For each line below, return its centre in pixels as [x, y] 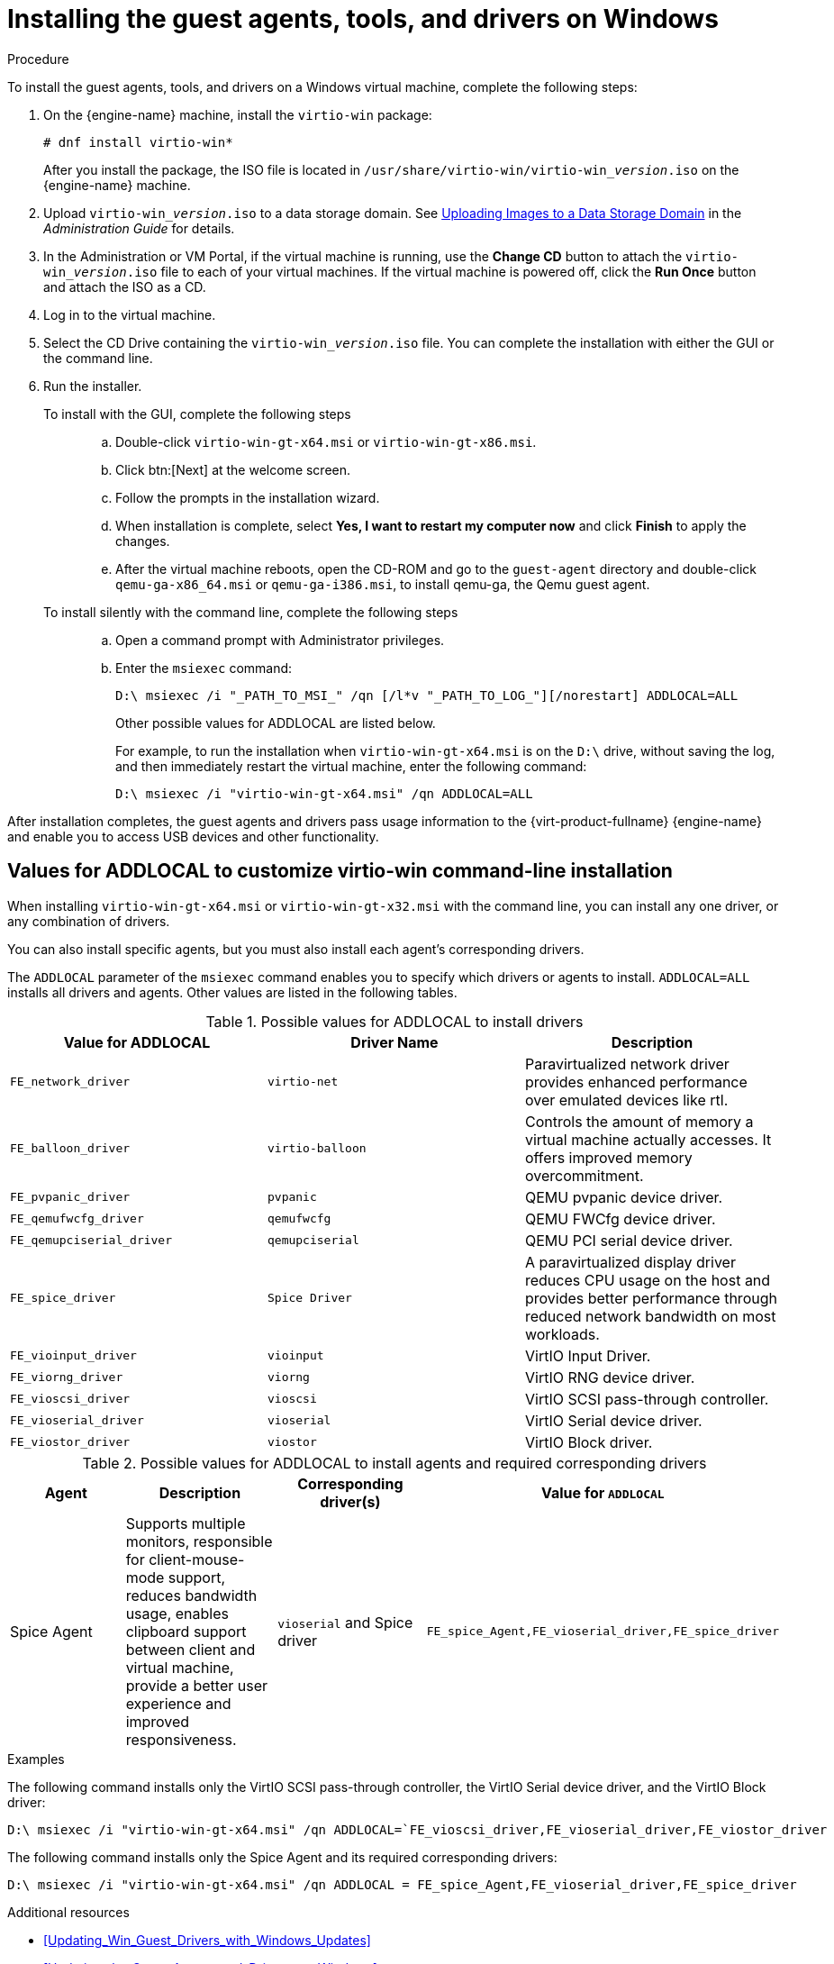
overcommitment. [584, 1175]
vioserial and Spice [345, 1622]
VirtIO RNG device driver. [610, 1377]
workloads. [562, 1334]
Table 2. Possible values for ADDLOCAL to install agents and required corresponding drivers [394, 1463]
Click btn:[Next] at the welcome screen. [233, 469]
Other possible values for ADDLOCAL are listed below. [276, 723]
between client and [190, 1649]
